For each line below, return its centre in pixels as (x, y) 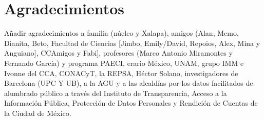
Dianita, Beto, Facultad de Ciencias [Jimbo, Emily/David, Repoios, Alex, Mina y (132, 43)
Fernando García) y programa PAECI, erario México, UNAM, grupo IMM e (124, 63)
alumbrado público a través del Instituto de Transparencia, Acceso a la (116, 93)
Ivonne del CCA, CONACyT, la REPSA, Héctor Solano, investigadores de (121, 73)
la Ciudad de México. (38, 113)
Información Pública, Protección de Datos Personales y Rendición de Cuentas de (131, 103)
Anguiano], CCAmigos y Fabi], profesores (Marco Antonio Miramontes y (118, 53)
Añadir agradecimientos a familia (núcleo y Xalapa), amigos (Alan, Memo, (121, 33)
